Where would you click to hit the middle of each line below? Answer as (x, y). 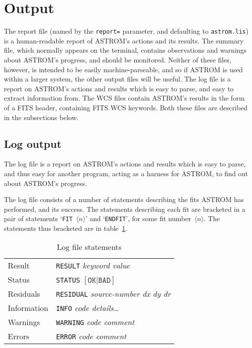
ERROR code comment (91, 336)
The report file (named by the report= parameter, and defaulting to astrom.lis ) (126, 31)
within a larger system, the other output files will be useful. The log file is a (117, 79)
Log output (33, 143)
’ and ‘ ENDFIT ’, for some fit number (138, 218)
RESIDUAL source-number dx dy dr (113, 293)
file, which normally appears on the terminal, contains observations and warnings (125, 50)
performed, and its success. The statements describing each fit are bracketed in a (125, 209)
